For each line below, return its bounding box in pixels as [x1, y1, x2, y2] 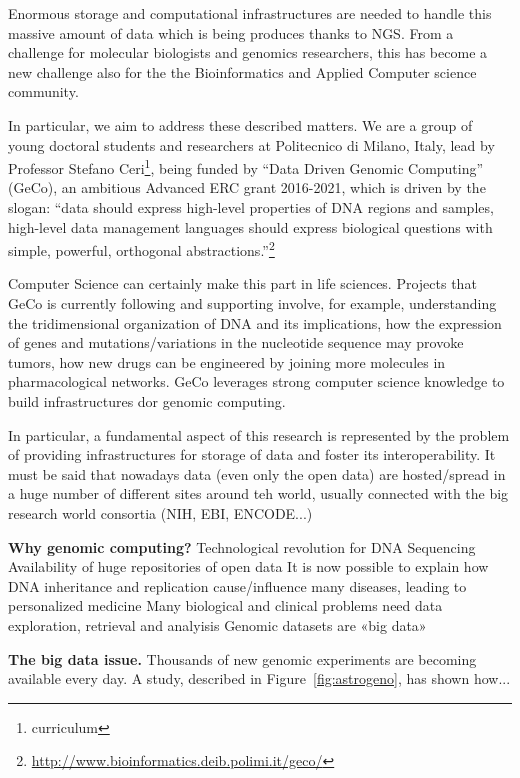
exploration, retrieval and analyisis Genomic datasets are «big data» [8, 614, 427, 635]
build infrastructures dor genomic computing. [8, 391, 286, 411]
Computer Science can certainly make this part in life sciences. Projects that [8, 273, 477, 294]
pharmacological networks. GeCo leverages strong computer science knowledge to [8, 371, 505, 392]
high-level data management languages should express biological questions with [8, 216, 493, 237]
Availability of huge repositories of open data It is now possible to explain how [8, 556, 489, 577]
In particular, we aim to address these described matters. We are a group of [8, 114, 473, 135]
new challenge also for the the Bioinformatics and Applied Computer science [8, 61, 477, 82]
